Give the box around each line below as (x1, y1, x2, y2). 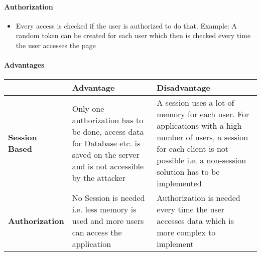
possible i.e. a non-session (157, 154, 246, 166)
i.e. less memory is (72, 203, 137, 215)
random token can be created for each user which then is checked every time (16, 30, 251, 41)
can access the (72, 226, 122, 238)
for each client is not (157, 143, 229, 155)
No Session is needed (72, 192, 145, 204)
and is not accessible (72, 160, 144, 172)
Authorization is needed (157, 192, 240, 204)
